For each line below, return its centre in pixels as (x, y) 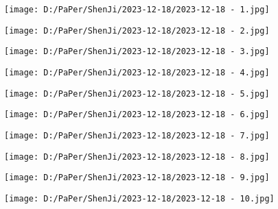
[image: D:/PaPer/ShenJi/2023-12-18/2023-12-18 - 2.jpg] (137, 30)
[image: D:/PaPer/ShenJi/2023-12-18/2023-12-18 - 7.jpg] (137, 135)
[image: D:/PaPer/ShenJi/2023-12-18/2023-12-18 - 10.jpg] (139, 198)
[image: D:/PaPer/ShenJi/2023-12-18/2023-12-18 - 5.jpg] (137, 94)
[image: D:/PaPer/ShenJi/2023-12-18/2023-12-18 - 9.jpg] (137, 178)
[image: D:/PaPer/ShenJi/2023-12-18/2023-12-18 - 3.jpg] (137, 52)
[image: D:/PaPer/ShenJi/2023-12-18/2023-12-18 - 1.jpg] (137, 10)
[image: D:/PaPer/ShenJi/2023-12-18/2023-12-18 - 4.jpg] (137, 72)
